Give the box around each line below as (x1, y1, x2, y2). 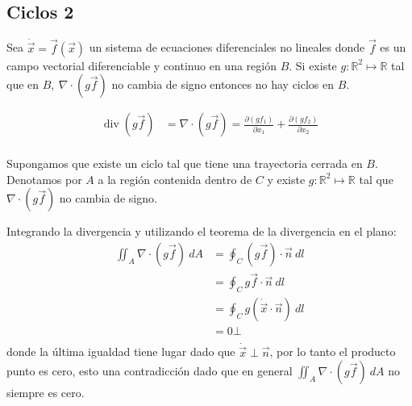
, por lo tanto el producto (269, 343, 396, 360)
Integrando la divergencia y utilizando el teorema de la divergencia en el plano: (6, 223, 397, 240)
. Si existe (289, 57, 337, 73)
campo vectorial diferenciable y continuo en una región (6, 57, 277, 73)
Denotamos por (6, 170, 82, 187)
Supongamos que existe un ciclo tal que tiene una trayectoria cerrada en (6, 155, 363, 172)
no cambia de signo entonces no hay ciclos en (111, 76, 335, 93)
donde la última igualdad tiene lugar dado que (6, 343, 235, 360)
